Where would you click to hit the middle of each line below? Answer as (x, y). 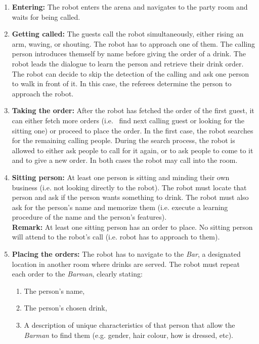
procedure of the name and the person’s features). (89, 217)
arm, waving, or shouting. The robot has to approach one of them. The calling (134, 43)
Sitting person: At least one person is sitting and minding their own (121, 177)
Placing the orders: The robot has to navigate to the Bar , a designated (126, 254)
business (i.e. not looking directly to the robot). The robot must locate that (129, 187)
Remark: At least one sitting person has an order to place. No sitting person (132, 227)
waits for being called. (46, 16)
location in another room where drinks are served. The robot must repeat (126, 264)
